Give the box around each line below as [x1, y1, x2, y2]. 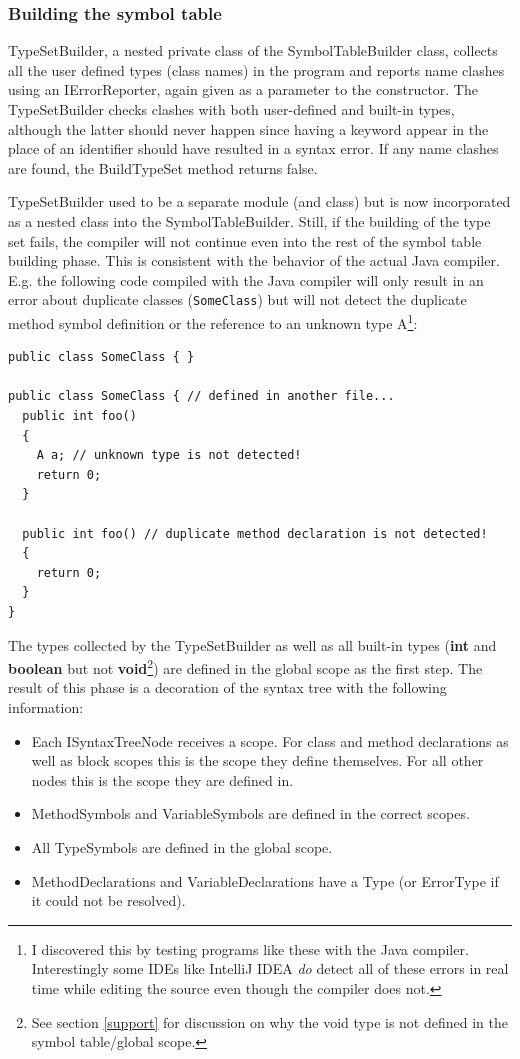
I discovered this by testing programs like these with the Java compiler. [31, 938, 469, 959]
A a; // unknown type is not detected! [36, 448, 302, 463]
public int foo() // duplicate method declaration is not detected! [22, 526, 488, 541]
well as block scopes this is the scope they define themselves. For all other [31, 750, 484, 771]
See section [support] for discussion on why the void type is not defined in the [31, 1011, 508, 1032]
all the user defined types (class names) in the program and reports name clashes [8, 59, 505, 80]
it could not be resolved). [31, 890, 186, 911]
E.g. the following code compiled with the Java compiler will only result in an [8, 269, 484, 290]
